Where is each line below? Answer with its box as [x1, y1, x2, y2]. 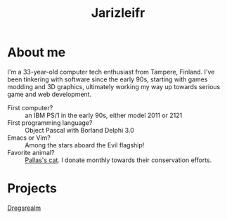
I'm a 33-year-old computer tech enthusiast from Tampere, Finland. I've [7, 67, 215, 76]
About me [7, 44, 66, 60]
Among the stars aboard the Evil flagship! [25, 140, 145, 149]
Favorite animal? [7, 148, 55, 157]
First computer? [7, 103, 53, 112]
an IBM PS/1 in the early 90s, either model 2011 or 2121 [25, 111, 183, 119]
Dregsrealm [7, 204, 41, 212]
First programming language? [7, 118, 93, 127]
